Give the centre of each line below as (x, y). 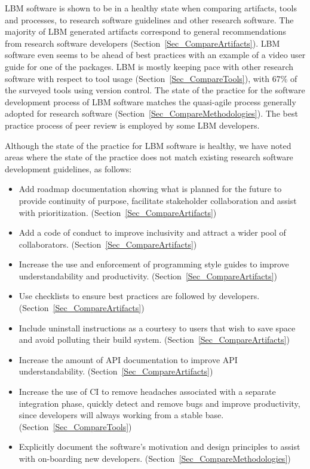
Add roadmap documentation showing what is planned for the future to (150, 189)
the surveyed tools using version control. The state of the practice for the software (155, 90)
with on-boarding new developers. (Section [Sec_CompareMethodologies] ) (155, 458)
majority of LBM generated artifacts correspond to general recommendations (146, 31)
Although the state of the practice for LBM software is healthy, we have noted (148, 145)
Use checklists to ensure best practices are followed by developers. (139, 296)
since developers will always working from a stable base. (121, 415)
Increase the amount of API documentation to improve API (128, 359)
